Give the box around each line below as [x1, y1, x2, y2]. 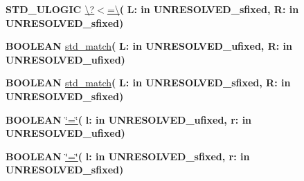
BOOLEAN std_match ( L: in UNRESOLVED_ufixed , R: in [6, 39, 293, 53]
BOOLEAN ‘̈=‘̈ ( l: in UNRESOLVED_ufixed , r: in [6, 112, 252, 126]
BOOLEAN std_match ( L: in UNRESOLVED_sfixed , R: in [6, 75, 291, 90]
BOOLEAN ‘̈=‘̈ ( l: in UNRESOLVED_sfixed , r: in [6, 149, 250, 163]
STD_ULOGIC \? [6, 2, 95, 16]
